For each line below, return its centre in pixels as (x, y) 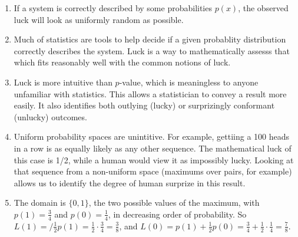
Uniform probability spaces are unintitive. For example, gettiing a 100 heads (152, 136)
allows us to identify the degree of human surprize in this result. (130, 182)
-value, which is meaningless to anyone (189, 82)
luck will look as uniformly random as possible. (99, 19)
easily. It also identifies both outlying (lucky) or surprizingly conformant (144, 105)
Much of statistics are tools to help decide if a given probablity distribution (150, 39)
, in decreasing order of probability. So (177, 214)
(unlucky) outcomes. (50, 116)
